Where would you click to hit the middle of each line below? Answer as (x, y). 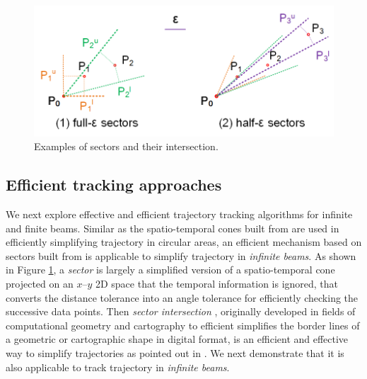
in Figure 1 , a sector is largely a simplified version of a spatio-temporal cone (170, 270)
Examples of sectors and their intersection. (126, 146)
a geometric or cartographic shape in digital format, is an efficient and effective (177, 339)
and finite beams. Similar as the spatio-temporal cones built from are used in (173, 228)
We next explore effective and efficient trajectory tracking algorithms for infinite (179, 214)
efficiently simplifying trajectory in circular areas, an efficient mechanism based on (184, 242)
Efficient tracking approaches (114, 185)
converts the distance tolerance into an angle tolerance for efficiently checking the (182, 297)
